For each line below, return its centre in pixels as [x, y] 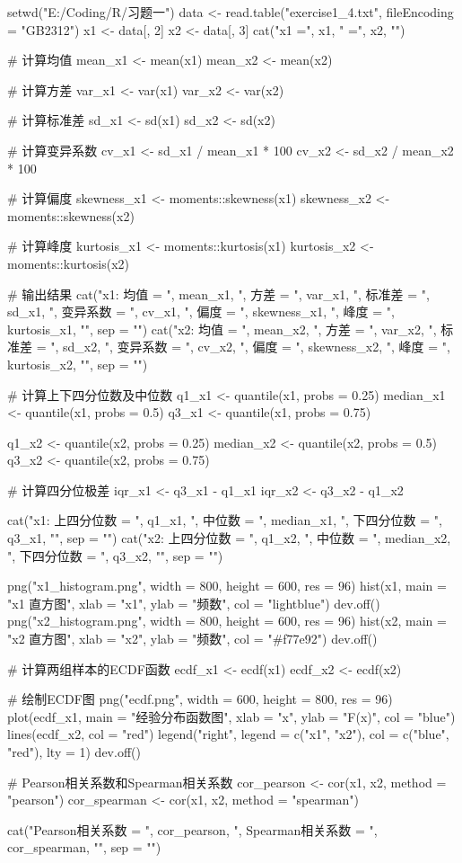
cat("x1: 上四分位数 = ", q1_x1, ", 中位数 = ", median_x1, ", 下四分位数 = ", [225, 520]
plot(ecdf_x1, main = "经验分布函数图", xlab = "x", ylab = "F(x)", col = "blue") [231, 716]
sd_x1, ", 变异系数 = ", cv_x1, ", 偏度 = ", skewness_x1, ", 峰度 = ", [201, 311]
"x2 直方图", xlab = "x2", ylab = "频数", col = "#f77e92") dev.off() [192, 639]
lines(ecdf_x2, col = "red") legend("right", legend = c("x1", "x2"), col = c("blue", [228, 734]
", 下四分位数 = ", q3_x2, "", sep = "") [115, 555]
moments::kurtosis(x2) [68, 263]
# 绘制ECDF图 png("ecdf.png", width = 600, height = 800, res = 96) [200, 699]
